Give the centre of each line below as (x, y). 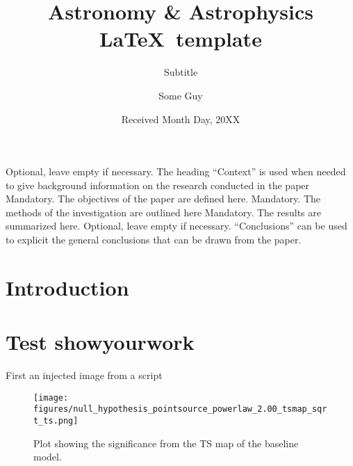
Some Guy (181, 95)
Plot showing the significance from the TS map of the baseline (166, 443)
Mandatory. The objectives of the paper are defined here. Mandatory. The (163, 199)
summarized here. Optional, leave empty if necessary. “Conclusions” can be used (176, 226)
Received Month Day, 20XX (181, 119)
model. (48, 457)
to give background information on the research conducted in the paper (158, 185)
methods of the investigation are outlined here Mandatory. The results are (163, 212)
